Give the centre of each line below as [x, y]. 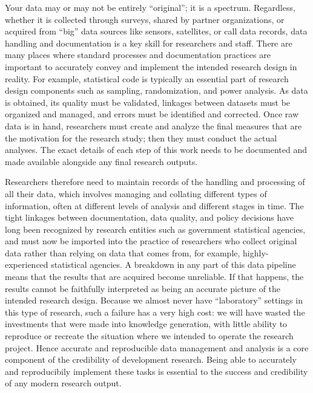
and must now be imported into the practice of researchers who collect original [151, 241]
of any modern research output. [63, 383]
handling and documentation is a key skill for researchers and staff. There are [149, 43]
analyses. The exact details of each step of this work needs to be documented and [156, 150]
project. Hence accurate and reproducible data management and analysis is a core [157, 347]
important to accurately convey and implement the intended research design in [151, 66]
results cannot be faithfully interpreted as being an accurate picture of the [143, 288]
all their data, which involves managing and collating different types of [136, 193]
